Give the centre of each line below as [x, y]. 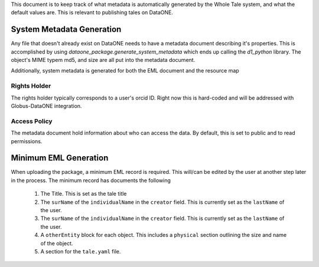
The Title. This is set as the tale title [84, 194]
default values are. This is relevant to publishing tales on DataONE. [92, 12]
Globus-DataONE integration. [46, 106]
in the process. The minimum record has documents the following [91, 180]
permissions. [27, 141]
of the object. [57, 243]
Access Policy [32, 121]
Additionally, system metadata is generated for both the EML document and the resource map [125, 71]
